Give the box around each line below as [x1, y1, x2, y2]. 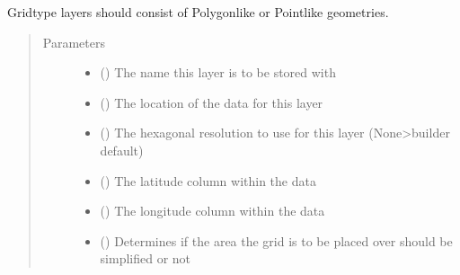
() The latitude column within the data [100, 171, 316, 190]
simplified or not [100, 249, 191, 268]
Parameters [42, 32, 105, 51]
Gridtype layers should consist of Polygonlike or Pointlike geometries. [7, 3, 389, 21]
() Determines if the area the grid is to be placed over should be [100, 231, 453, 250]
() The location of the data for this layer [100, 93, 323, 111]
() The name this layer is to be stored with [100, 63, 336, 82]
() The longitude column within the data [100, 201, 325, 220]
